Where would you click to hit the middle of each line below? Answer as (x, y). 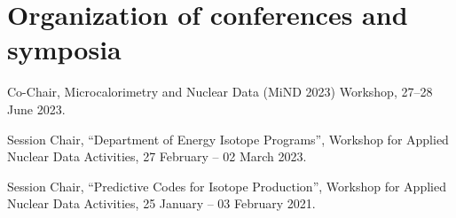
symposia (64, 49)
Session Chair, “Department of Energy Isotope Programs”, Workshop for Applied (228, 139)
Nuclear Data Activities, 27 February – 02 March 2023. (157, 156)
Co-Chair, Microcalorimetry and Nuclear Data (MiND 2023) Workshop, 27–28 (220, 92)
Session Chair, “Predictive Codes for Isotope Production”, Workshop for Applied (227, 186)
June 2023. (36, 109)
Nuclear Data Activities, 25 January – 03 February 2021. (161, 203)
